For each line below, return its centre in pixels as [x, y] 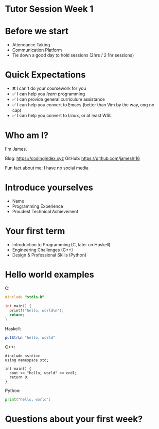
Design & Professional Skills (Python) [49, 255]
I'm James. [16, 149]
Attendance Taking [31, 45]
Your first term [35, 231]
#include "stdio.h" [25, 297]
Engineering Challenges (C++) [43, 250]
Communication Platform [37, 50]
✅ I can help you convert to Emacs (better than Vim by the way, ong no [83, 105]
